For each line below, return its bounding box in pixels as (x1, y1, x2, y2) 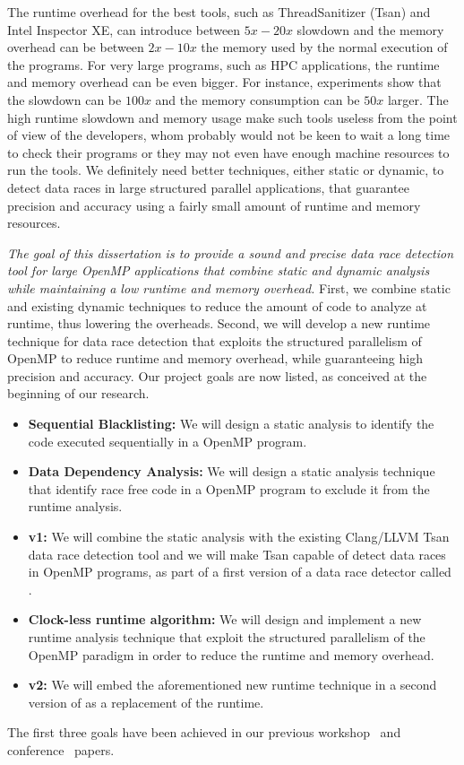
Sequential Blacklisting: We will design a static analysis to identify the (28, 414, 434, 433)
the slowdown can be (7, 90, 122, 109)
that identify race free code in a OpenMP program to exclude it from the (28, 479, 430, 498)
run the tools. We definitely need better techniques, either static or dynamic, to (7, 161, 444, 179)
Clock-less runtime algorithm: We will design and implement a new (28, 610, 422, 629)
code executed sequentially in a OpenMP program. (28, 431, 307, 450)
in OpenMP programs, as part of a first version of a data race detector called (28, 562, 451, 581)
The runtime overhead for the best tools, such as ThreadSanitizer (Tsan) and (7, 3, 431, 21)
